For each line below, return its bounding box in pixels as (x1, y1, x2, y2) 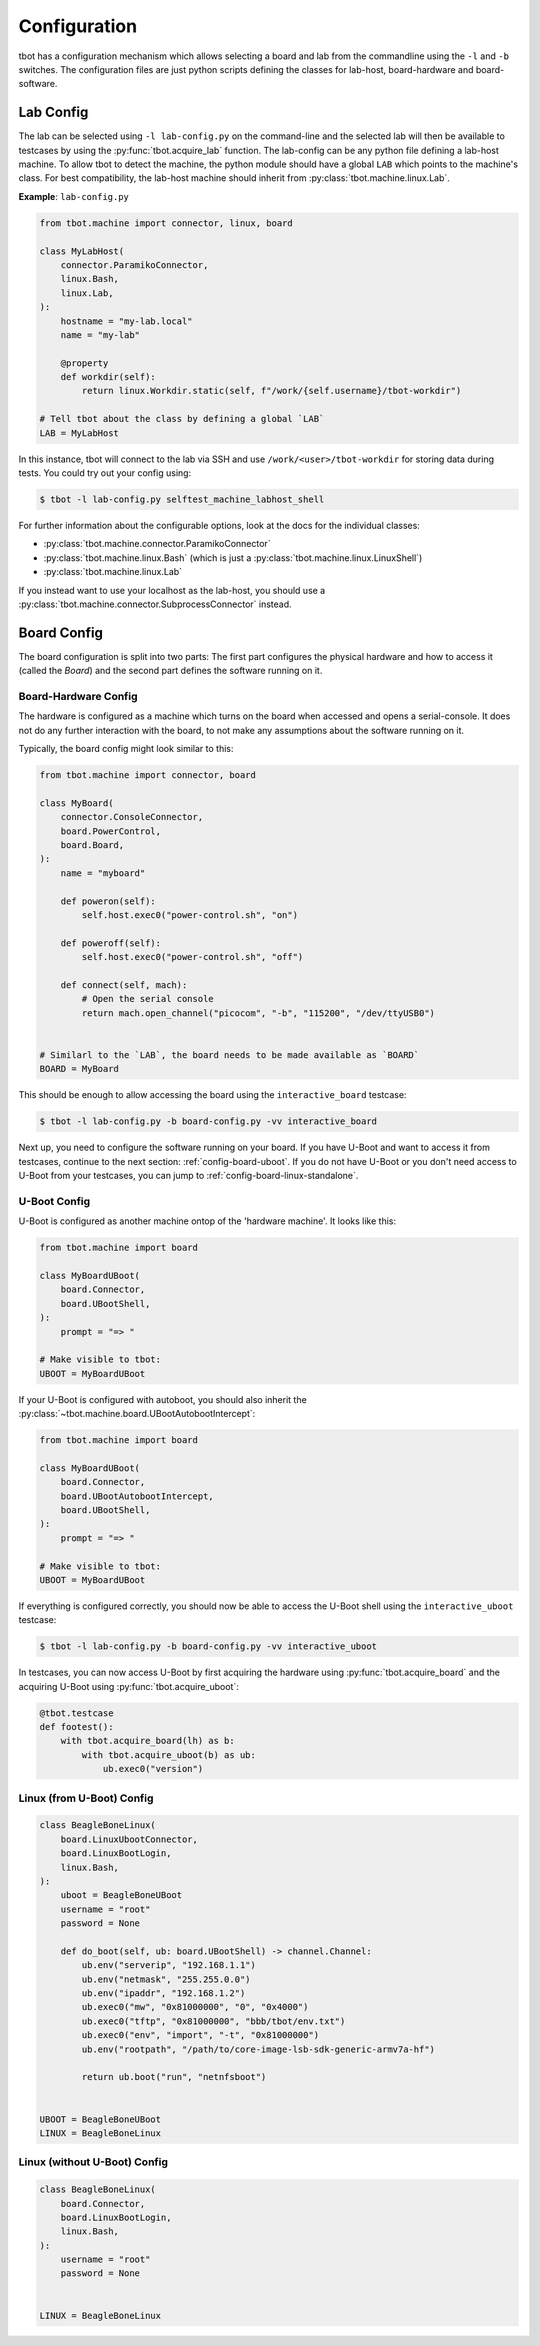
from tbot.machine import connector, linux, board (39, 217, 294, 229)
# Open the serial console (81, 993, 214, 1005)
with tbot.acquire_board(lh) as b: (60, 1735, 235, 1747)
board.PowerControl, (60, 825, 162, 837)
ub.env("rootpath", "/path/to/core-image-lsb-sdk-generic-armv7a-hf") (81, 2043, 435, 2055)
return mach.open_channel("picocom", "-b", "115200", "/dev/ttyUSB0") (81, 1007, 435, 1019)
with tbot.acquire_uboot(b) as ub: (81, 1749, 257, 1760)
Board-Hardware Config (18, 690, 139, 703)
